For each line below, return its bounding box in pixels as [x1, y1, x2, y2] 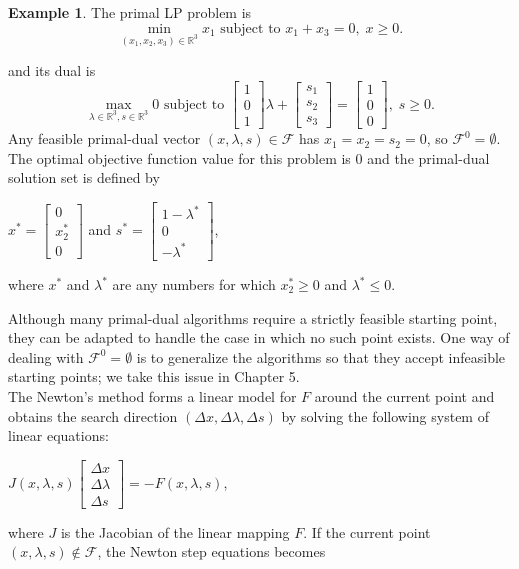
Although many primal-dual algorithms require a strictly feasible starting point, [8, 307, 498, 328]
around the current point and [314, 385, 495, 406]
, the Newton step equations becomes [97, 541, 326, 562]
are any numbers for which [112, 274, 276, 294]
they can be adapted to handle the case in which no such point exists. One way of [8, 327, 510, 348]
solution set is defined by [8, 167, 160, 188]
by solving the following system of [281, 405, 489, 426]
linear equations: [8, 425, 109, 446]
